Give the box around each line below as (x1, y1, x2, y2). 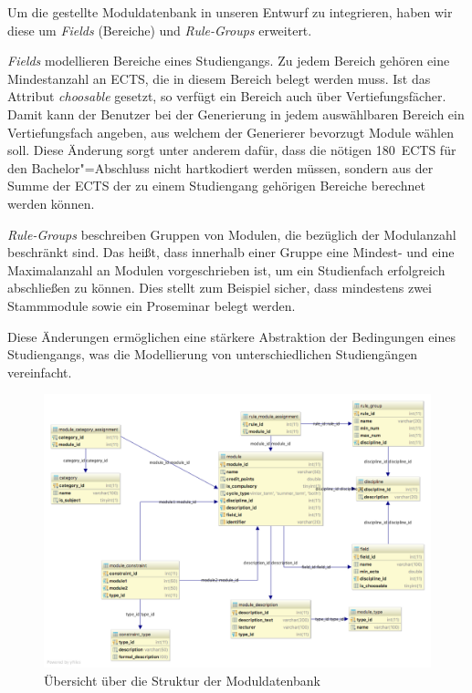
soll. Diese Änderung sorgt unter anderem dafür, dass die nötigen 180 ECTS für (7, 140, 456, 160)
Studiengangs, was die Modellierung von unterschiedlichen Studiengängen (7, 345, 418, 364)
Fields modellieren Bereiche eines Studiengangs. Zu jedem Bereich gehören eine (7, 51, 450, 70)
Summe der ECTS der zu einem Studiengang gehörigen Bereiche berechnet (7, 176, 425, 195)
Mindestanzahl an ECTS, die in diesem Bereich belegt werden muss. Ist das (7, 68, 431, 88)
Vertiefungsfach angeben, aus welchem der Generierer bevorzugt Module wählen (7, 122, 454, 141)
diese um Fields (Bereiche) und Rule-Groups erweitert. (7, 20, 312, 39)
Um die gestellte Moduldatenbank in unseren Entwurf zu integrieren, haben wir (7, 3, 453, 21)
